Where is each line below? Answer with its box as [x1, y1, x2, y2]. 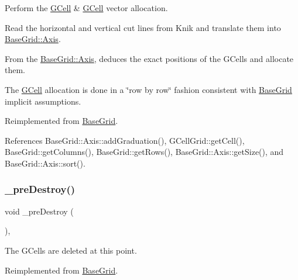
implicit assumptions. [5, 95, 81, 107]
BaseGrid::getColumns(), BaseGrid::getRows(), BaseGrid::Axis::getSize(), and [5, 146, 284, 158]
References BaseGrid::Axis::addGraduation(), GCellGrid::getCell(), [5, 134, 245, 146]
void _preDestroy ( [5, 205, 74, 217]
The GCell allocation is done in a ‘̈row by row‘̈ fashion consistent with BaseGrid [5, 83, 292, 95]
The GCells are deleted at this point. [5, 244, 137, 256]
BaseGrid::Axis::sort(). [5, 157, 85, 169]
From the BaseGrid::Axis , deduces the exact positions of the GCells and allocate [5, 52, 294, 64]
